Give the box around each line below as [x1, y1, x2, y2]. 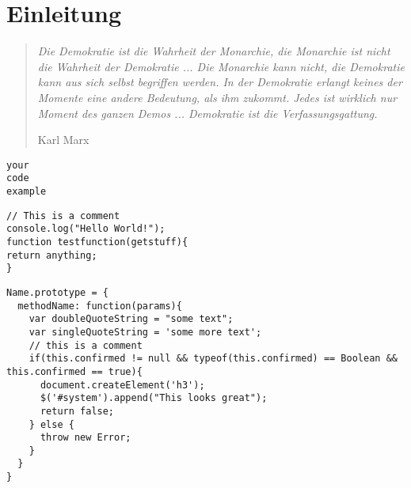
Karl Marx [37, 131, 89, 148]
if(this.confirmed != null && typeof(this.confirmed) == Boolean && [29, 353, 398, 365]
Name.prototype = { [6, 286, 108, 298]
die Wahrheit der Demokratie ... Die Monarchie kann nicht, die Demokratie [37, 58, 405, 74]
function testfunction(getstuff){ [6, 236, 188, 248]
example [6, 186, 47, 197]
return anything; [6, 249, 97, 261]
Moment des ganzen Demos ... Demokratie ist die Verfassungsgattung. [37, 104, 378, 121]
